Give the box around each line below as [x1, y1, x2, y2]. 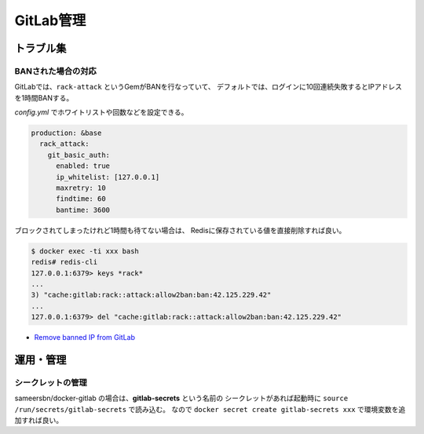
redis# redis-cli [31, 257, 98, 267]
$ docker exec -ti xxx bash [31, 246, 139, 255]
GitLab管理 [14, 12, 86, 29]
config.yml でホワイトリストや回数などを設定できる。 [14, 108, 188, 117]
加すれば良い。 [14, 416, 63, 425]
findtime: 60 [56, 195, 106, 203]
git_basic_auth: [47, 150, 110, 159]
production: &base [31, 129, 102, 137]
